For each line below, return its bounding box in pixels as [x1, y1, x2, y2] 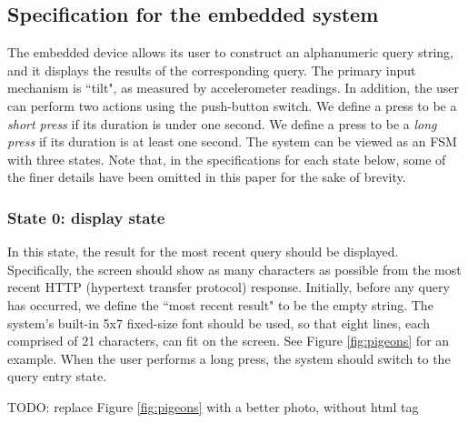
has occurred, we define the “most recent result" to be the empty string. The [7, 295, 433, 314]
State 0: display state [7, 206, 165, 228]
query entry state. [7, 367, 107, 386]
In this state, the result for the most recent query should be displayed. [7, 242, 399, 261]
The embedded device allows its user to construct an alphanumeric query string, [7, 43, 453, 62]
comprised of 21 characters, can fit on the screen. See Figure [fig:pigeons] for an [7, 331, 450, 350]
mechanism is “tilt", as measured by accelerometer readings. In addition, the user [7, 78, 460, 97]
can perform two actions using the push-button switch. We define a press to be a [7, 96, 457, 115]
